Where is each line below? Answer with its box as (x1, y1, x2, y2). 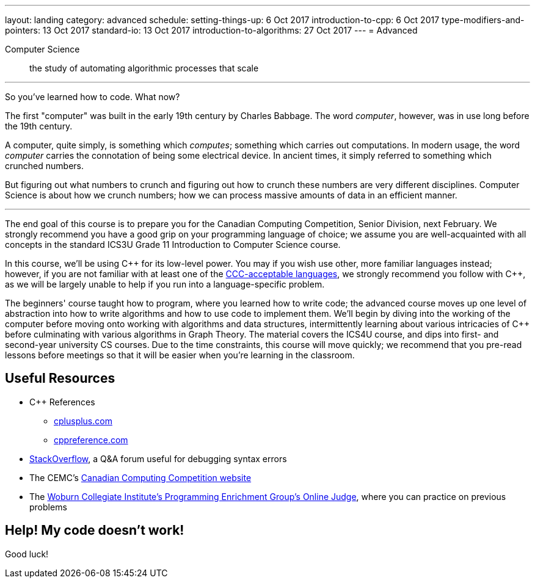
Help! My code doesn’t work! (5, 523, 184, 538)
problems (29, 501, 67, 512)
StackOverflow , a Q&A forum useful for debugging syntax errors (29, 453, 287, 464)
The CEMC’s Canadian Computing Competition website (29, 472, 252, 483)
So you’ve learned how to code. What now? (5, 92, 180, 102)
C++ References (29, 396, 95, 407)
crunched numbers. (5, 161, 84, 171)
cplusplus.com (54, 415, 112, 426)
